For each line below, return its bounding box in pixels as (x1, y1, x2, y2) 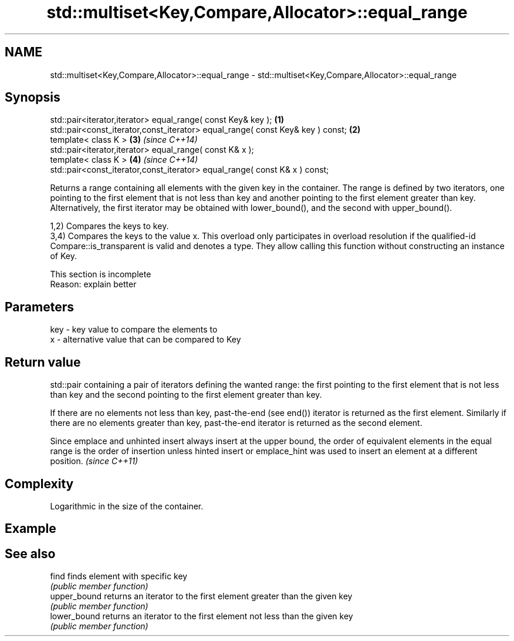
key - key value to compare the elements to (50, 324, 218, 335)
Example (5, 521, 56, 536)
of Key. (50, 251, 77, 261)
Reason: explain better (50, 279, 137, 290)
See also (5, 546, 56, 561)
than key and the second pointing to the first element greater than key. (50, 390, 322, 400)
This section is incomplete (50, 269, 151, 280)
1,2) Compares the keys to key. (50, 221, 169, 231)
